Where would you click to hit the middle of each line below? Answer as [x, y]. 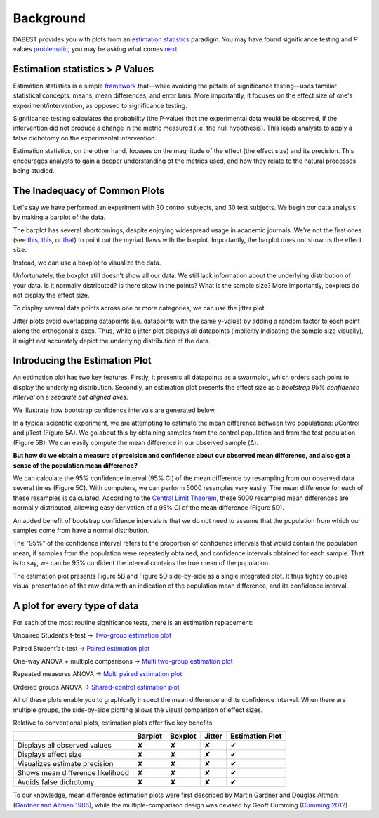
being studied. [34, 170]
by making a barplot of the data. [59, 217]
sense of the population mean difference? [75, 465]
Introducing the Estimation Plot [82, 361]
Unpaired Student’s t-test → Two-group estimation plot [92, 635]
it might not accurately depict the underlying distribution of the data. [112, 341]
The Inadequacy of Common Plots [89, 191]
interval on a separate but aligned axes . [71, 397]
